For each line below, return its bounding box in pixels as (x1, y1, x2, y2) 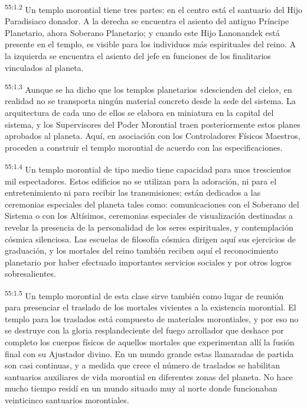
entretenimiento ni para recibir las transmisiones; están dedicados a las (5, 186, 261, 199)
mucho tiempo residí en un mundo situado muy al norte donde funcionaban (5, 382, 277, 394)
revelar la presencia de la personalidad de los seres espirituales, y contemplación (5, 221, 293, 234)
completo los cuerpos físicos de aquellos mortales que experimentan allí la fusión (5, 336, 295, 348)
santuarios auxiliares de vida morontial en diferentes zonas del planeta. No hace (5, 370, 293, 383)
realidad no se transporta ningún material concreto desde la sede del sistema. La (5, 95, 296, 107)
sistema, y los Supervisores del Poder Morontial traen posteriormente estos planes (5, 118, 301, 130)
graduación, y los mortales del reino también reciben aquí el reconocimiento (5, 244, 279, 257)
